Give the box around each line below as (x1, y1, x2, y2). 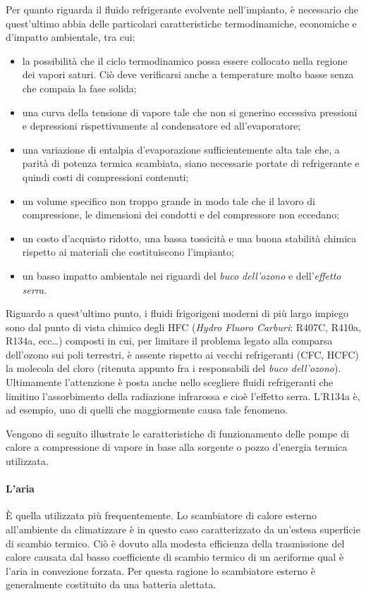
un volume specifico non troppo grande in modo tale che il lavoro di (22, 193, 315, 208)
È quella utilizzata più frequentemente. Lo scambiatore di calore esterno (6, 508, 317, 523)
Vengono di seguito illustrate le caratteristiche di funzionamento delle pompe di (6, 426, 349, 440)
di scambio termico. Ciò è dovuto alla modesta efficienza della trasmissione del (6, 535, 345, 550)
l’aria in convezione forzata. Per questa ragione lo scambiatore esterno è (6, 563, 315, 578)
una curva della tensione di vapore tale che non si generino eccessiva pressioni (22, 104, 358, 119)
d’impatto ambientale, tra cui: (6, 30, 135, 44)
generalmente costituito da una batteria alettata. (6, 577, 216, 592)
